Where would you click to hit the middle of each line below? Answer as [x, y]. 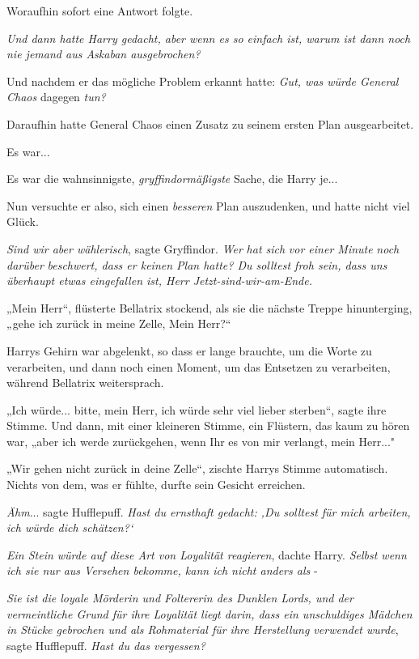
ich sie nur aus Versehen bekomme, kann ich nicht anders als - [162, 570]
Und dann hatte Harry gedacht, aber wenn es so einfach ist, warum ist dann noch [209, 38]
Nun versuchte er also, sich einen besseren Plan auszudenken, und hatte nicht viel [208, 205]
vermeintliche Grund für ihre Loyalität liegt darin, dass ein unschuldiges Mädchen [209, 613]
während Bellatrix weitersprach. [85, 383]
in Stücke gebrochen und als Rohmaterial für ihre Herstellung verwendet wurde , [203, 629]
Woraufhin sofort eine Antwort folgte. [100, 11]
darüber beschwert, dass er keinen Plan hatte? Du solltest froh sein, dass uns [197, 264]
